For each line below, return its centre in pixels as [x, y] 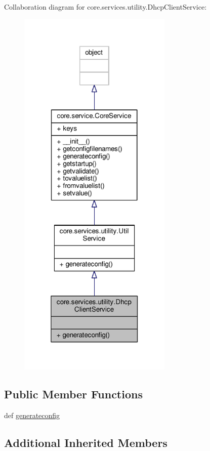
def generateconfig [32, 415]
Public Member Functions [73, 394]
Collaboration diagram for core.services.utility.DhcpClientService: [106, 7]
